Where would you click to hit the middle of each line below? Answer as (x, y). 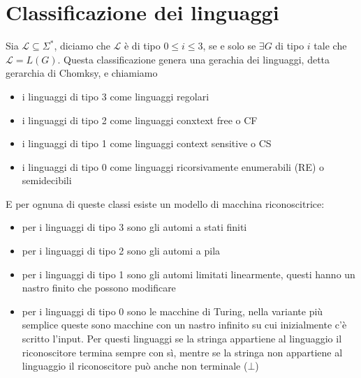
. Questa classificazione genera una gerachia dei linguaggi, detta (194, 59)
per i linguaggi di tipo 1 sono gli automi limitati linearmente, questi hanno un (189, 274)
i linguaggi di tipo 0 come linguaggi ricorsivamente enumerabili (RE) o (173, 166)
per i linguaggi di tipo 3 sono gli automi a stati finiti (134, 227)
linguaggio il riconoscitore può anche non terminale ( (135, 366)
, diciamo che (82, 46)
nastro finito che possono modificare (99, 288)
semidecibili (47, 180)
